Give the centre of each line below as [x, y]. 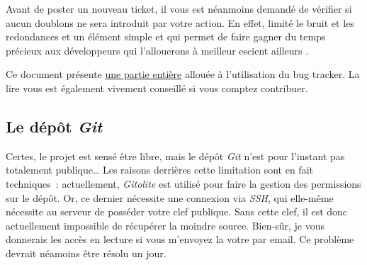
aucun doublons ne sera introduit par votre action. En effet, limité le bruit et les [180, 22]
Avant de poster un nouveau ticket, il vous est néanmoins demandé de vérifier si [179, 9]
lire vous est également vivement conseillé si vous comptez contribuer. [157, 88]
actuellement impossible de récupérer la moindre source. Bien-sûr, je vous [165, 225]
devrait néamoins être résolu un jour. [86, 253]
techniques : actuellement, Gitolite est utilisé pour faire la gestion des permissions [183, 183]
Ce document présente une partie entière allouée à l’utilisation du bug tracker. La [183, 74]
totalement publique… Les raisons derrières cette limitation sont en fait [159, 170]
